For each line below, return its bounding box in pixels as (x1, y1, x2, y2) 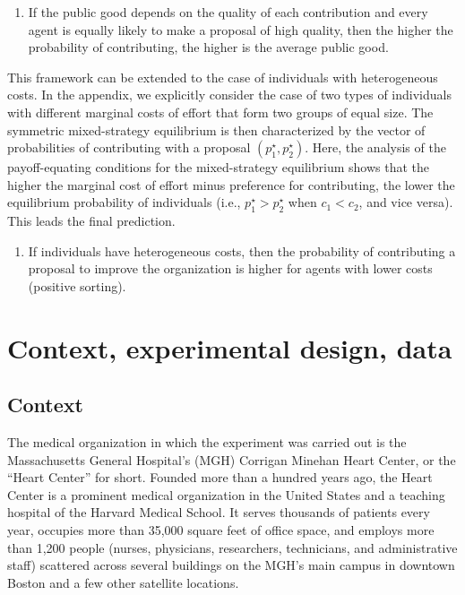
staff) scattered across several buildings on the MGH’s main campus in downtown (7, 556, 455, 574)
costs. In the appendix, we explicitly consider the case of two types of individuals (7, 85, 452, 104)
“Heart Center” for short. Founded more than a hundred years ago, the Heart (7, 468, 433, 487)
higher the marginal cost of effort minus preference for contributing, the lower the (7, 175, 455, 194)
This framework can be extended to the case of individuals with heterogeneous (7, 67, 438, 86)
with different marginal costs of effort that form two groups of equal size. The (7, 102, 434, 121)
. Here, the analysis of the (305, 138, 446, 157)
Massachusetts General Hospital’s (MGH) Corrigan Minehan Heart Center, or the (7, 450, 456, 469)
